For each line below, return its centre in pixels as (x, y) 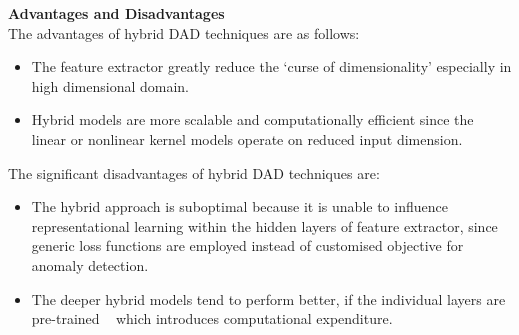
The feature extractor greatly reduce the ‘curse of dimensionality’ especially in (271, 66)
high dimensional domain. (110, 85)
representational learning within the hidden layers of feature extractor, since (264, 225)
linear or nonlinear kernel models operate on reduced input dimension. (247, 138)
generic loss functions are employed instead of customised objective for (247, 245)
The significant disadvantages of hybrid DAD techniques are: (194, 172)
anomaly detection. (90, 264)
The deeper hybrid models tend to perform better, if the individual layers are (268, 298)
